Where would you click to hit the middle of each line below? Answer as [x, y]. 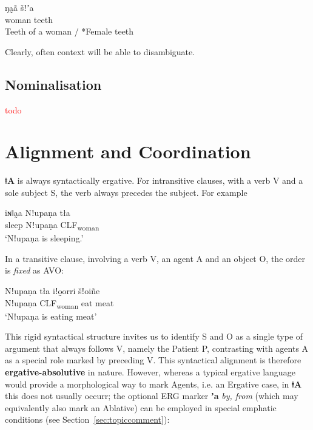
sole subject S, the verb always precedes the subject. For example [126, 192]
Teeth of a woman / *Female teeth [69, 31]
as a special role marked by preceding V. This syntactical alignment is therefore [153, 360]
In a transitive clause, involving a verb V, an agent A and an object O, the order [155, 258]
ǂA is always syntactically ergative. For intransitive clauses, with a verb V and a [154, 180]
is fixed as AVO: [35, 270]
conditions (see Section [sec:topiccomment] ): [87, 419]
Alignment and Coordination [128, 151]
